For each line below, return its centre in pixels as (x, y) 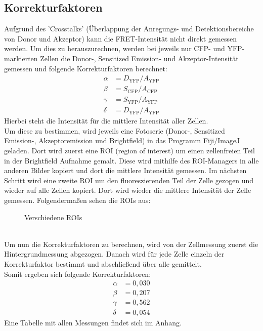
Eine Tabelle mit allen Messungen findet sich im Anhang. (93, 323)
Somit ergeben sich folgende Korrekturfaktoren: (78, 274)
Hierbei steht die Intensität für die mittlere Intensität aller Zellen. (106, 121)
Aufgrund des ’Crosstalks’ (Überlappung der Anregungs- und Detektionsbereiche (129, 29)
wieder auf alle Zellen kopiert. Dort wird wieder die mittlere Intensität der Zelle (128, 190)
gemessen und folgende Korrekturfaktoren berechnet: (86, 68)
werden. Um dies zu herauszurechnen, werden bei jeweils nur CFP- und (115, 48)
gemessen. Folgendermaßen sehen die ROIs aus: (77, 200)
